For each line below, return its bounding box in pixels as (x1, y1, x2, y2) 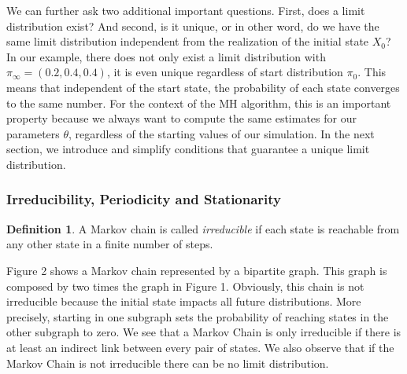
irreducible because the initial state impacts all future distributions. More (6, 293, 361, 310)
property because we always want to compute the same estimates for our (6, 110, 357, 126)
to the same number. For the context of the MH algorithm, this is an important (6, 94, 391, 111)
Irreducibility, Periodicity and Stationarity (6, 189, 282, 209)
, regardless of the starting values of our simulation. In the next (68, 125, 375, 141)
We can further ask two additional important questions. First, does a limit (6, 2, 365, 18)
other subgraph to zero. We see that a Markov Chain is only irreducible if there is (6, 324, 401, 340)
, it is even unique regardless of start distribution (106, 64, 343, 80)
